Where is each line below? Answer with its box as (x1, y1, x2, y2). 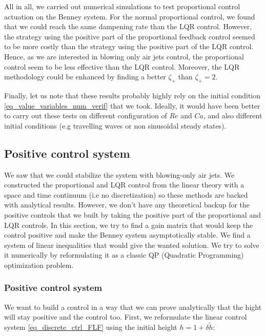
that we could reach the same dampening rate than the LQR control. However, (4, 21, 252, 32)
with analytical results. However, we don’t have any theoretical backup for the (4, 199, 250, 210)
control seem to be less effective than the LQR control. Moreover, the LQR (4, 61, 240, 72)
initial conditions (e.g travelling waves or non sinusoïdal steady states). (4, 120, 227, 131)
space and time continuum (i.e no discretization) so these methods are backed (4, 189, 248, 200)
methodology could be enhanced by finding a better (4, 71, 166, 82)
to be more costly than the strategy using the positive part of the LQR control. (4, 41, 254, 52)
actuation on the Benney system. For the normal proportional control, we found (4, 11, 255, 22)
